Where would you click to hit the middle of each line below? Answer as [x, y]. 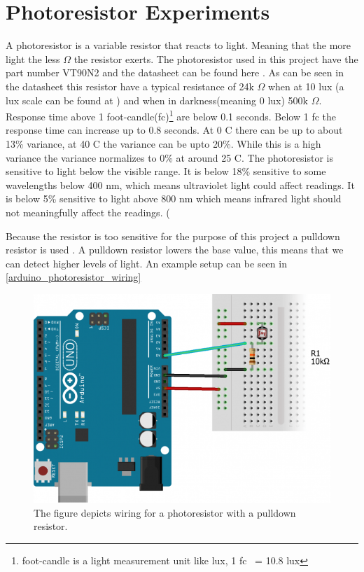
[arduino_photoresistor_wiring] [73, 277]
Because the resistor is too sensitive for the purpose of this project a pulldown [173, 236]
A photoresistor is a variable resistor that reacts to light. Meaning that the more [178, 45]
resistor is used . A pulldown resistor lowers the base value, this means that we [175, 250]
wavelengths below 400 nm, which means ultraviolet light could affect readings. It [180, 184]
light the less [33, 58]
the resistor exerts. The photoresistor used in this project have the [216, 58]
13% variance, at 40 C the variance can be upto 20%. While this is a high [163, 143]
